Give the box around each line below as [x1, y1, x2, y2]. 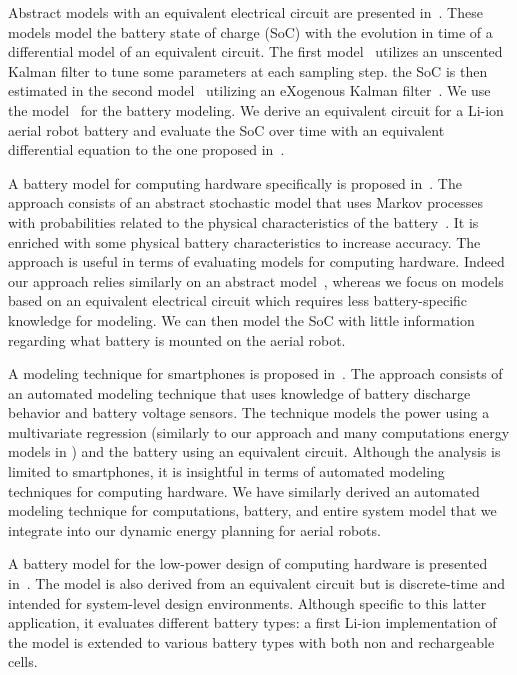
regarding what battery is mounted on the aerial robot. [8, 329, 346, 350]
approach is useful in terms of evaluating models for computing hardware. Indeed [8, 251, 505, 272]
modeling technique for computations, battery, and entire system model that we [8, 500, 497, 521]
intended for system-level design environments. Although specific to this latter [8, 592, 487, 613]
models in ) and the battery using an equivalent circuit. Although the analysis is [8, 441, 501, 462]
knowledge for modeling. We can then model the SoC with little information [8, 309, 475, 330]
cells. [8, 651, 38, 672]
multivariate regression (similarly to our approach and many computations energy [8, 421, 510, 442]
